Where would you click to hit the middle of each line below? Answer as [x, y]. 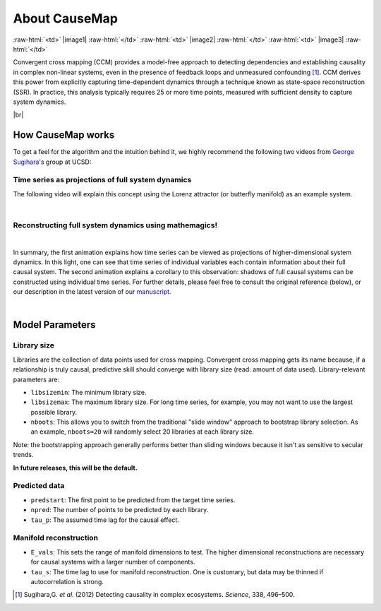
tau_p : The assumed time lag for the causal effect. [105, 520]
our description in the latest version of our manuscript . [92, 292]
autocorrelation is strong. [67, 581]
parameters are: [36, 379]
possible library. [54, 412]
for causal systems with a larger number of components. [113, 562]
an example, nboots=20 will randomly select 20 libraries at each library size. [142, 432]
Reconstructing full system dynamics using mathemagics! [115, 225]
